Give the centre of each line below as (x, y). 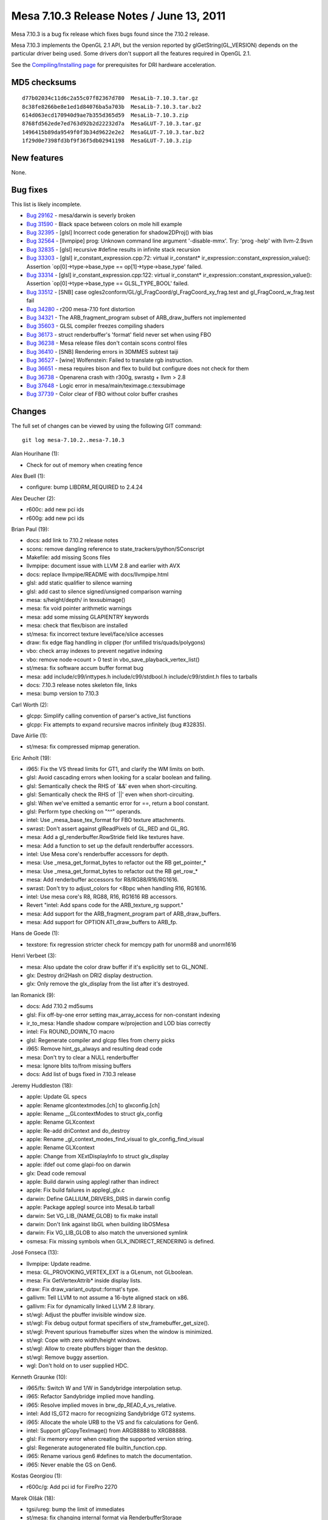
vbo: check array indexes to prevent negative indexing (94, 651)
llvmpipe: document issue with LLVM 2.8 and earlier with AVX (103, 566)
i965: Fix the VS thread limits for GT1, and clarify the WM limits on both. (116, 769)
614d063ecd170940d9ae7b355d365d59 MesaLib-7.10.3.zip (105, 115)
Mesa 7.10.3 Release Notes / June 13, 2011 (118, 16)
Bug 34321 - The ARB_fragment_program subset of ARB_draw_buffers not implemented (136, 317)
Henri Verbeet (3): (34, 956)
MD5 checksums (44, 82)
